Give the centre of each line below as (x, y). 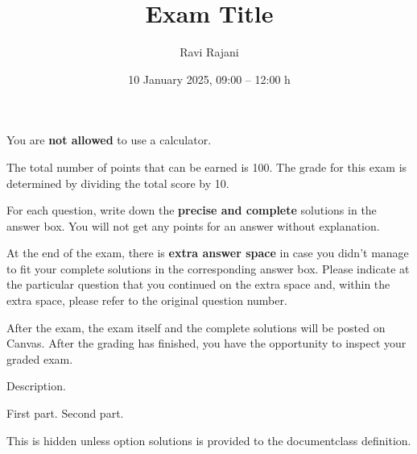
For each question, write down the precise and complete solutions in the (192, 210)
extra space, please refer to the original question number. (147, 300)
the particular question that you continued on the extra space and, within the (198, 284)
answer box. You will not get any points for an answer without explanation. (193, 225)
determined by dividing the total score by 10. (118, 183)
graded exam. (40, 358)
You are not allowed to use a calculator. (109, 140)
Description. (36, 386)
